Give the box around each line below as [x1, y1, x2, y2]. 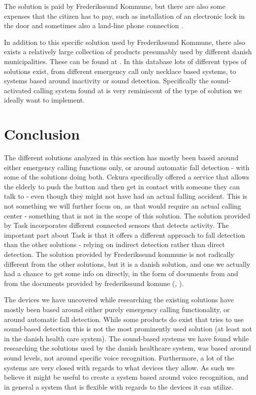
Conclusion [4, 124, 80, 144]
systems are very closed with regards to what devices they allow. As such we [4, 362, 235, 372]
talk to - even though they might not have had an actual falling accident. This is [4, 191, 248, 201]
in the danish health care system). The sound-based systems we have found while [4, 333, 249, 343]
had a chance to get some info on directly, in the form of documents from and [4, 268, 238, 279]
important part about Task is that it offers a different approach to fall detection [4, 229, 245, 240]
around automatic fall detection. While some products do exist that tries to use [4, 314, 244, 324]
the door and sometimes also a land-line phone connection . [4, 20, 183, 31]
